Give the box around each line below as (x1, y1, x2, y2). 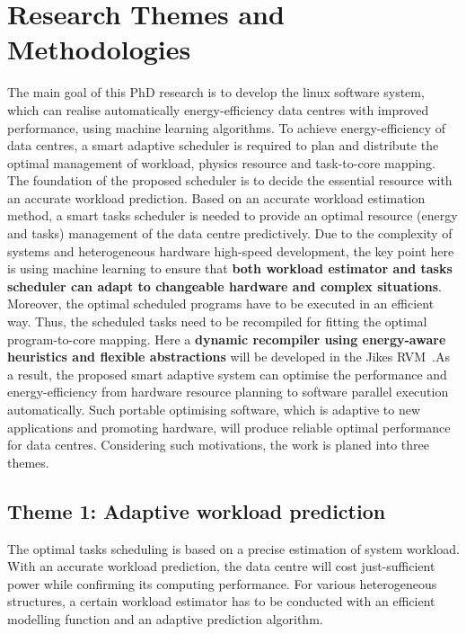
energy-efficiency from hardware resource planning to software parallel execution (7, 382, 449, 401)
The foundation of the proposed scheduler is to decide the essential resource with (7, 171, 453, 190)
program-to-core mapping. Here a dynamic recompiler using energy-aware (7, 329, 446, 348)
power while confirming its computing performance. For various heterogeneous (7, 574, 437, 593)
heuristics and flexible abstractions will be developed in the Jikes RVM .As (7, 347, 450, 366)
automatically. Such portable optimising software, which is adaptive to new (7, 400, 420, 418)
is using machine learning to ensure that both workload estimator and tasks (7, 259, 453, 278)
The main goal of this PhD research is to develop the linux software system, (7, 83, 425, 102)
